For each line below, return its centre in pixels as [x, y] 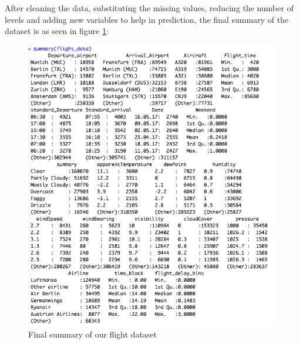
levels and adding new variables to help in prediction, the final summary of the [147, 19]
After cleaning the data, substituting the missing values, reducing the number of [149, 8]
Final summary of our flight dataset [93, 334]
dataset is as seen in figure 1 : [57, 31]
